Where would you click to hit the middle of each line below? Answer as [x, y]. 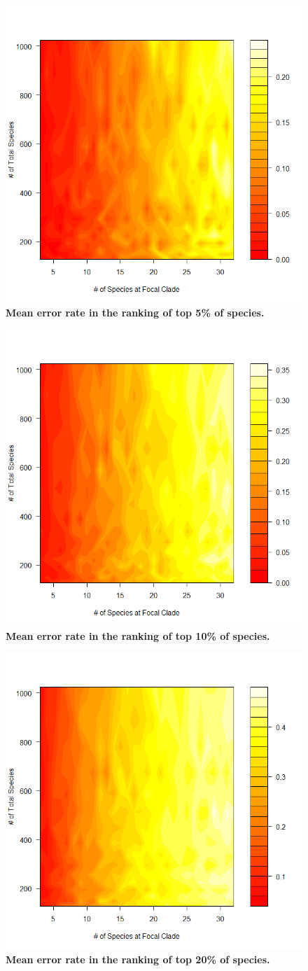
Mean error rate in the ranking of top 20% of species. [138, 959]
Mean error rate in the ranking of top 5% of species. [135, 312]
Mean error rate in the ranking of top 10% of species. [138, 635]
